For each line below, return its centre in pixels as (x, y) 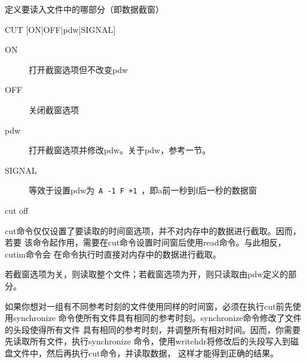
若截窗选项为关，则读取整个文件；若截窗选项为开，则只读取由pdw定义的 (147, 274)
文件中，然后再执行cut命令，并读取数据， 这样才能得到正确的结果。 (146, 353)
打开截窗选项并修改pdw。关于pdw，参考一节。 (120, 150)
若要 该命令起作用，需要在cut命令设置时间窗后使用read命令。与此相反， (146, 242)
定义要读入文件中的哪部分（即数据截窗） (84, 9)
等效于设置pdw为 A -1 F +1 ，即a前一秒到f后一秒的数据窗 (143, 190)
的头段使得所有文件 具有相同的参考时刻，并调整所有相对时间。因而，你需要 (153, 329)
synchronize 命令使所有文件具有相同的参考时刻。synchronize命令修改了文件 (157, 318)
